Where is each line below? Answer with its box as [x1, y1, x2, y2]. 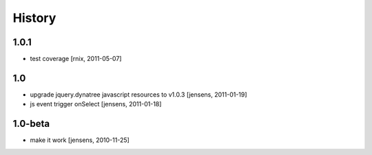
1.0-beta [12, 118, 50, 130]
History [12, 10, 56, 25]
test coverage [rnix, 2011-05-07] [30, 55, 122, 63]
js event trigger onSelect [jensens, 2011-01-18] [30, 100, 162, 108]
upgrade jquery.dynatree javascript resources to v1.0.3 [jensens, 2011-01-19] [30, 90, 247, 99]
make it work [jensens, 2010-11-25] [30, 136, 130, 144]
